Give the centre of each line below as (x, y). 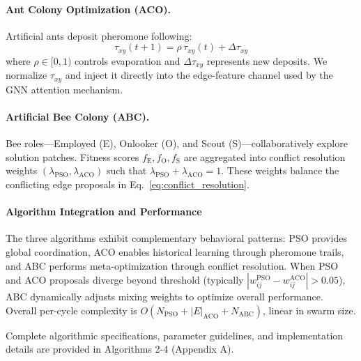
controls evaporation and (128, 60)
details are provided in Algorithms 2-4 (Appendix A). (120, 349)
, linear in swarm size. (309, 310)
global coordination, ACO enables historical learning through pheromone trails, (175, 251)
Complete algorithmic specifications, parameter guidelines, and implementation (175, 335)
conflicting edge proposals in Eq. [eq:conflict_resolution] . (128, 184)
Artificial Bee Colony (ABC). (78, 116)
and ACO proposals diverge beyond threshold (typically (125, 280)
